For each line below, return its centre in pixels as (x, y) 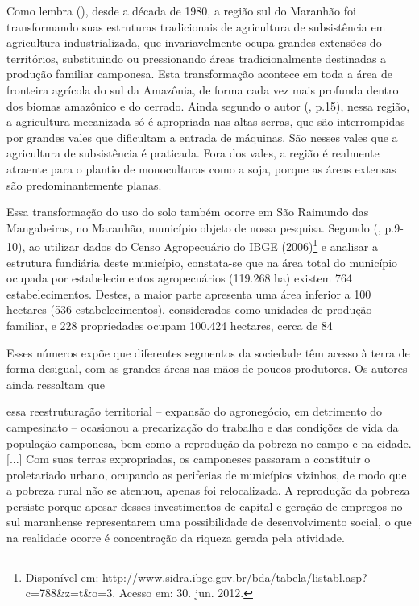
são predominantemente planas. (84, 184)
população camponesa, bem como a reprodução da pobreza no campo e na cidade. (209, 443)
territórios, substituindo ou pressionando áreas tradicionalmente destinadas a (197, 58)
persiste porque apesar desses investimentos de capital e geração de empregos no (205, 506)
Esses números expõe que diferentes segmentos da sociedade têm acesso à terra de (208, 352)
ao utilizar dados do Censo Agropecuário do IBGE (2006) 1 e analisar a (203, 245)
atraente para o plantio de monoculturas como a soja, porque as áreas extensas (201, 168)
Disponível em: (62, 577)
